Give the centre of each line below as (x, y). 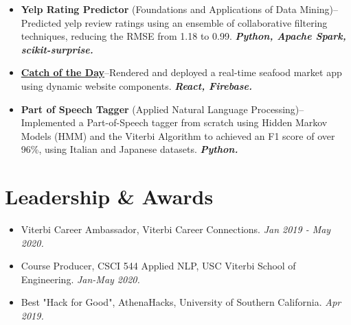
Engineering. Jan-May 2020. (80, 279)
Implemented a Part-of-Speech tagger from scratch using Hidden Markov (174, 122)
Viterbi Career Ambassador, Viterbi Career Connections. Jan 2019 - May (176, 229)
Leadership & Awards (109, 196)
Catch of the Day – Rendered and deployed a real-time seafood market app (181, 72)
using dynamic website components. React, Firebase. (136, 85)
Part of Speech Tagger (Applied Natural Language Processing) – (162, 109)
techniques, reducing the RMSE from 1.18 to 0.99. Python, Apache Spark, (183, 36)
